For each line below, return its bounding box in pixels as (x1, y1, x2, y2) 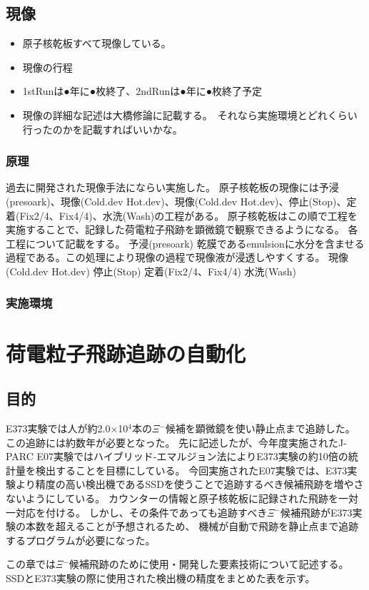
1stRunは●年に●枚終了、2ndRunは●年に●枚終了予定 (22, 83, 263, 98)
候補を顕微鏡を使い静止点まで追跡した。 (165, 420, 355, 435)
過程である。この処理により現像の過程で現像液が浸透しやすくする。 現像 (6, 250, 349, 265)
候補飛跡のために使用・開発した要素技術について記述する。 (69, 556, 349, 571)
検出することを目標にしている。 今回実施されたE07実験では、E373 (35, 462, 348, 477)
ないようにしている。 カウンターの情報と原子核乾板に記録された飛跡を (6, 490, 338, 505)
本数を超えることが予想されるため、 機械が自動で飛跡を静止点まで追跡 (25, 519, 359, 534)
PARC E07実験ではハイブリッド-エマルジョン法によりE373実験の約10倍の (6, 449, 348, 464)
